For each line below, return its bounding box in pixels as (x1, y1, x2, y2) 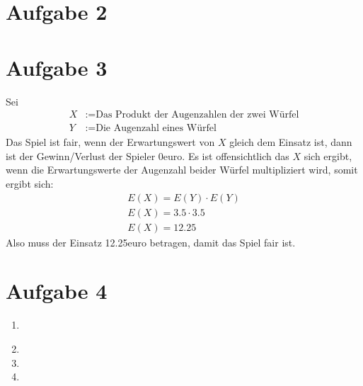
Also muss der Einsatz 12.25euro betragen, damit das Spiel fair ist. (6, 234, 296, 249)
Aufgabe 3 (6, 52, 108, 81)
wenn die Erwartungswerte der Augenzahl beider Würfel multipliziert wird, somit (6, 162, 358, 177)
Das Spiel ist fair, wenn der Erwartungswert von (6, 135, 215, 149)
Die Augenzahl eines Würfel (96, 123, 217, 134)
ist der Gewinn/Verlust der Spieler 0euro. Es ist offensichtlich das (6, 148, 289, 163)
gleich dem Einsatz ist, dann (229, 135, 352, 149)
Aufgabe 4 (6, 276, 108, 305)
